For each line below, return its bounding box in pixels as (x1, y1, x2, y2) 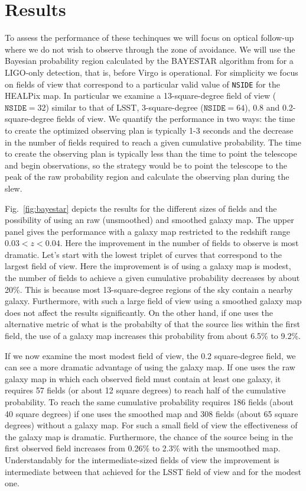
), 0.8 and (245, 101, 280, 113)
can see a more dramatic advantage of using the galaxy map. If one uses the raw (5, 361, 295, 373)
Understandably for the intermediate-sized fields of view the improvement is (5, 453, 279, 466)
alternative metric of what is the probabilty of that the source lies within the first (5, 318, 300, 330)
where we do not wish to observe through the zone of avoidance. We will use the (5, 43, 295, 55)
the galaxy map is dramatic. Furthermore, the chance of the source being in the (5, 430, 293, 442)
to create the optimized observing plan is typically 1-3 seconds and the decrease (5, 124, 294, 136)
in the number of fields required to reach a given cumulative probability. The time (5, 135, 301, 148)
